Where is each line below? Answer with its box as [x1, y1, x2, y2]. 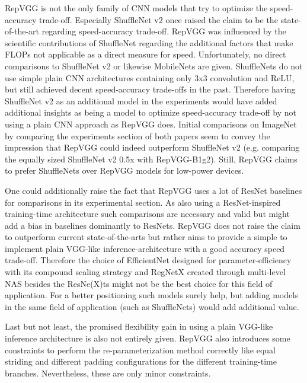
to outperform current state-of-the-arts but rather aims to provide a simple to [5, 231, 287, 243]
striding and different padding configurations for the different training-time [5, 355, 277, 368]
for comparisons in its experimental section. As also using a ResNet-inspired [5, 196, 281, 208]
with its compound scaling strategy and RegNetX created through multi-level [5, 266, 286, 278]
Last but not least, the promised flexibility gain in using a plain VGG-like [5, 320, 273, 333]
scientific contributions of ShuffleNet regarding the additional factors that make [5, 36, 293, 49]
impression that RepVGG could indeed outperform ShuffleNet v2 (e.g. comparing [5, 141, 300, 154]
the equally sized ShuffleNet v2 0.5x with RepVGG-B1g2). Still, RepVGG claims [5, 152, 298, 165]
